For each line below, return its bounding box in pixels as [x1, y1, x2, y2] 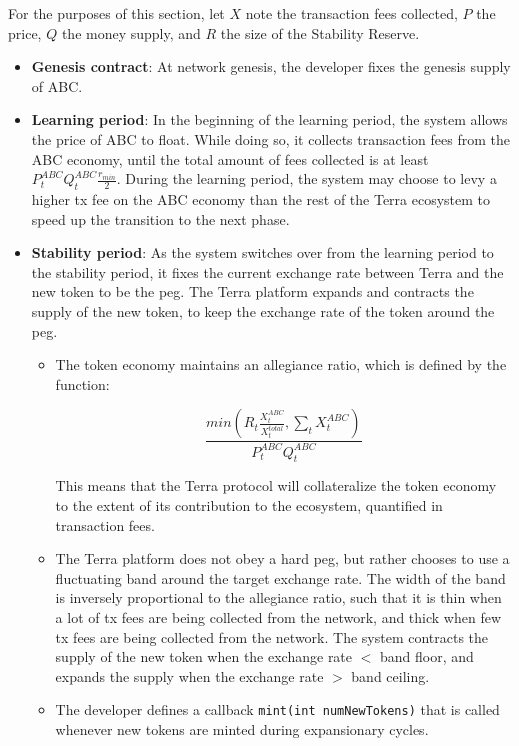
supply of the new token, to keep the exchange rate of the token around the [31, 300, 495, 321]
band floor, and [380, 646, 474, 667]
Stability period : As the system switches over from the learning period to [31, 242, 494, 263]
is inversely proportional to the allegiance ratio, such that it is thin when [55, 587, 502, 608]
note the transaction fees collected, [245, 3, 458, 23]
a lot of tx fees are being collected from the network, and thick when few [55, 607, 502, 628]
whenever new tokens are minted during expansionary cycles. [55, 719, 429, 740]
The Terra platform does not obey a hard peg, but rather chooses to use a [55, 548, 510, 569]
